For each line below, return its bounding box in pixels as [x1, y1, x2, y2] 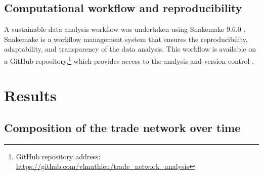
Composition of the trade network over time [4, 120, 241, 135]
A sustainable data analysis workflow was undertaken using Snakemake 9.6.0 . [4, 24, 246, 34]
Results [4, 85, 57, 106]
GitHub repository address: [16, 151, 101, 161]
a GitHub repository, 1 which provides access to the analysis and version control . [4, 54, 254, 66]
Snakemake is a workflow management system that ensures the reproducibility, [4, 33, 248, 44]
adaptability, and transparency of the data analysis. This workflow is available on [4, 43, 256, 54]
